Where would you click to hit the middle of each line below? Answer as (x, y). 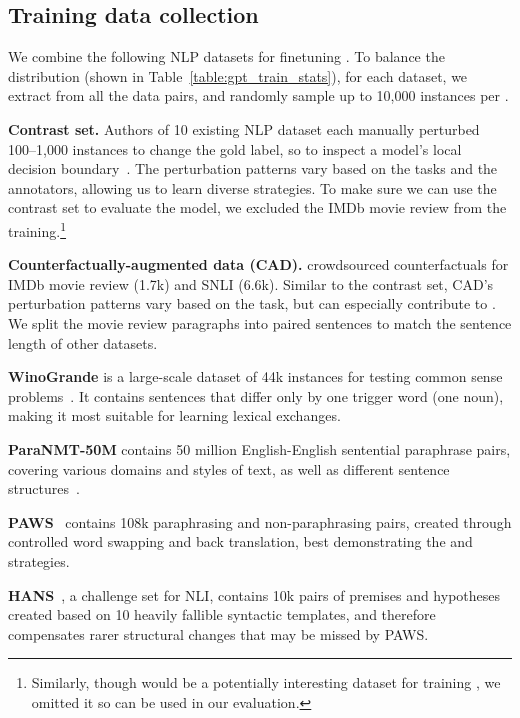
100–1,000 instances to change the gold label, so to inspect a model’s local (235, 148)
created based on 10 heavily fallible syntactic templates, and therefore (222, 614)
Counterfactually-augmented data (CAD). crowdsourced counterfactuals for (258, 264)
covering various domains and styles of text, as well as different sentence (229, 468)
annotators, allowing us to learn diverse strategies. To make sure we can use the (252, 187)
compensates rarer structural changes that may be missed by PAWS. (218, 633)
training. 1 (37, 229)
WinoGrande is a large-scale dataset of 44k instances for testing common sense (255, 376)
